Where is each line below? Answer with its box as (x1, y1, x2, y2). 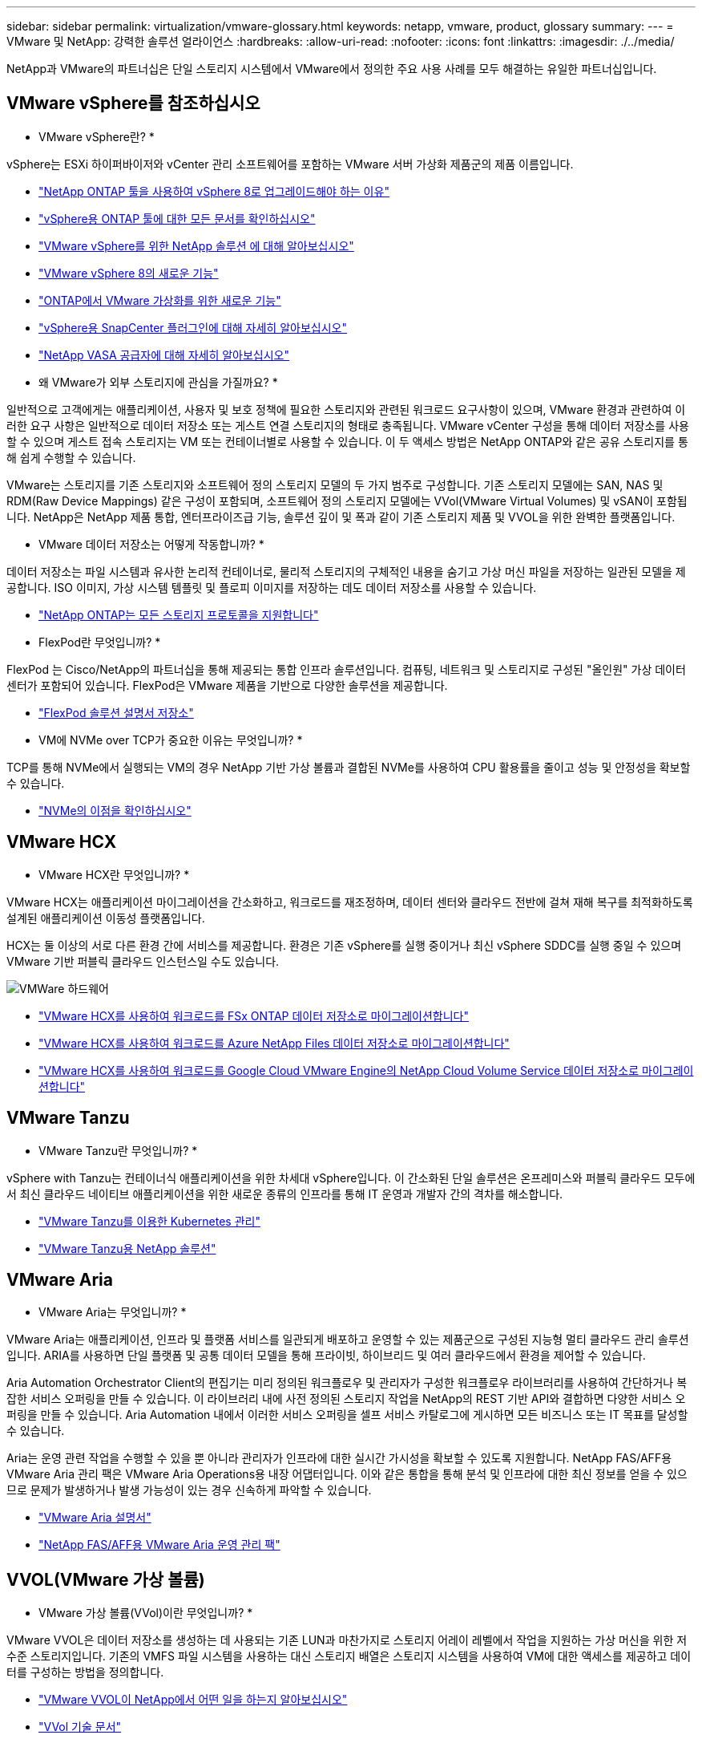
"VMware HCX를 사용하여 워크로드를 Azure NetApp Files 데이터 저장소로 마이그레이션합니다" (38, 1036, 510, 1050)
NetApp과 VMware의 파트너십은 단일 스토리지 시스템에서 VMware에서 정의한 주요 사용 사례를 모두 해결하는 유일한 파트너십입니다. (6, 62, 657, 75)
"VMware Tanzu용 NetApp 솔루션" (38, 1241, 216, 1255)
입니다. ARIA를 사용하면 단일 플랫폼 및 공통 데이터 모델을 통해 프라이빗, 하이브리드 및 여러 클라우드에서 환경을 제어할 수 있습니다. (6, 1348, 646, 1363)
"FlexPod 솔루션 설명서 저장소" (38, 705, 194, 720)
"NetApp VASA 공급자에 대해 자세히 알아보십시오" (38, 347, 290, 362)
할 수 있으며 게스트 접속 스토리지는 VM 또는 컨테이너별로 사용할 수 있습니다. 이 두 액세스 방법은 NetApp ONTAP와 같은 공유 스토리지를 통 (6, 434, 688, 448)
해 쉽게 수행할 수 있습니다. (6, 450, 136, 464)
